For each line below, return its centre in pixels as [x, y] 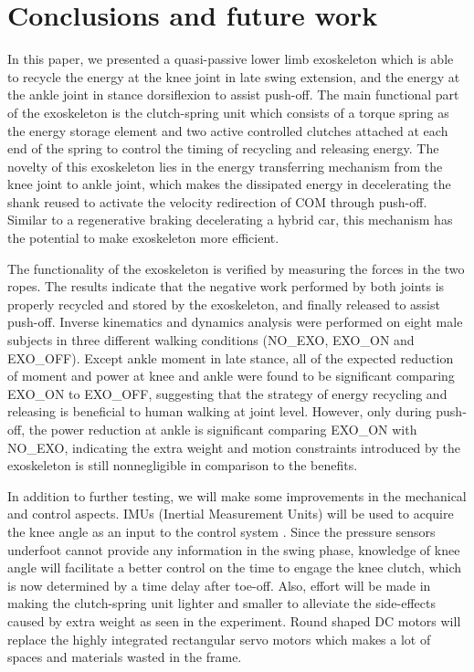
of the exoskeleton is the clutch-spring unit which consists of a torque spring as [228, 112]
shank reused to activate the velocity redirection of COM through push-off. [217, 201]
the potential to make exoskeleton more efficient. [143, 238]
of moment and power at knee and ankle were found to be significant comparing [231, 376]
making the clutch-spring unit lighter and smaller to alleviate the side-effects [222, 603]
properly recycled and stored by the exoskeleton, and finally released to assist [224, 304]
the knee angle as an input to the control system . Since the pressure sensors [221, 531]
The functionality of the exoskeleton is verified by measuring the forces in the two [236, 268]
